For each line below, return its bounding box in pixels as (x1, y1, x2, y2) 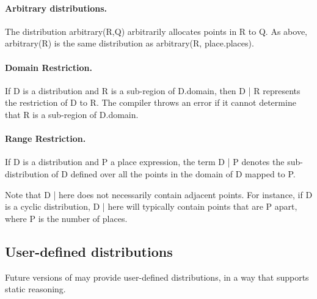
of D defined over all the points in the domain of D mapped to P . (51, 167, 296, 180)
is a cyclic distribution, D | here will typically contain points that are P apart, (5, 200, 297, 213)
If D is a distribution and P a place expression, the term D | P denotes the (5, 155, 285, 168)
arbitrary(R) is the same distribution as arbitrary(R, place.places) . (5, 37, 254, 50)
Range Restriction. (5, 132, 86, 145)
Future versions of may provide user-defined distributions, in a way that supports (5, 270, 309, 283)
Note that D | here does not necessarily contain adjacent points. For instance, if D (5, 188, 313, 201)
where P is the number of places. (5, 212, 128, 224)
